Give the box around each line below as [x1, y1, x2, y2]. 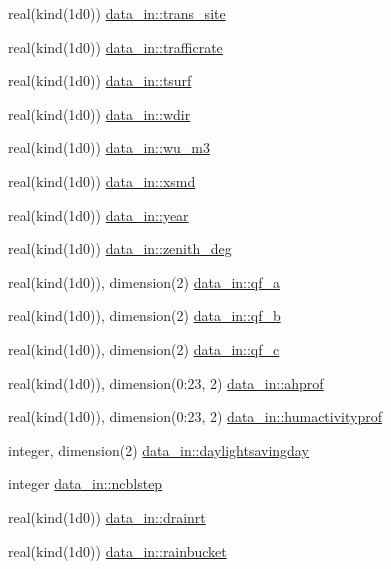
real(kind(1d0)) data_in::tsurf [8, 70, 192, 91]
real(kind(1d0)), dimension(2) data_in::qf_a [8, 271, 281, 292]
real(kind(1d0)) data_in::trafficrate [8, 36, 223, 57]
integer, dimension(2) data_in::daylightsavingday [8, 439, 309, 460]
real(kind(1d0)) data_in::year [8, 204, 189, 225]
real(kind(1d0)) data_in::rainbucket [8, 540, 227, 561]
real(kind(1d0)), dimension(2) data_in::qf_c [8, 338, 280, 359]
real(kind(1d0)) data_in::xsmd [8, 170, 196, 191]
